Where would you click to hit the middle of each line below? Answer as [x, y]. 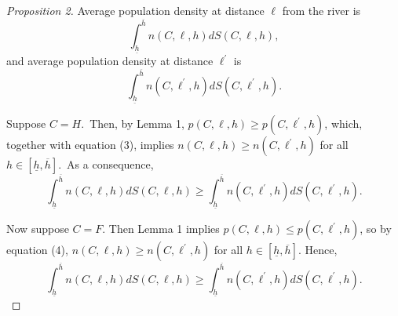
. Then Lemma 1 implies [161, 229]
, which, [343, 123]
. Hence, [318, 250]
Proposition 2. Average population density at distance [135, 10]
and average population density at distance [110, 61]
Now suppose [38, 229]
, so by [376, 229]
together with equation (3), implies [90, 145]
